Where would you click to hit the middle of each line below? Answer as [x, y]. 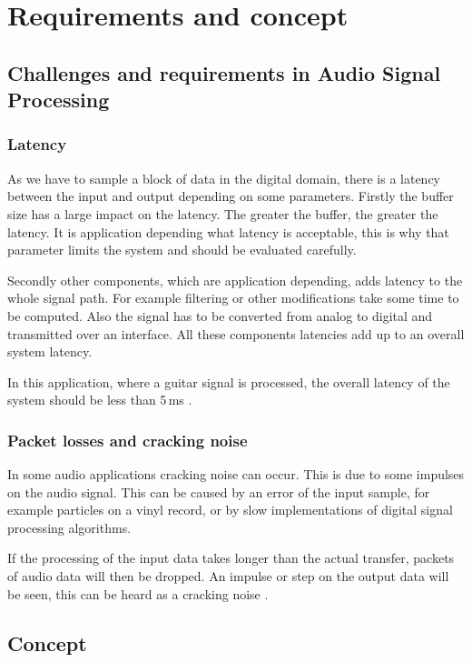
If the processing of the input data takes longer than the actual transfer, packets [231, 558]
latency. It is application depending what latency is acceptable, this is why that [228, 231]
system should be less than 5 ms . [100, 400]
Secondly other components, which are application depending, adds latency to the [235, 280]
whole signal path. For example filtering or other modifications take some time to [233, 298]
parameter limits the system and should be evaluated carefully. [182, 250]
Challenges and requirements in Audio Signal [224, 72]
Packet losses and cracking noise [128, 440]
